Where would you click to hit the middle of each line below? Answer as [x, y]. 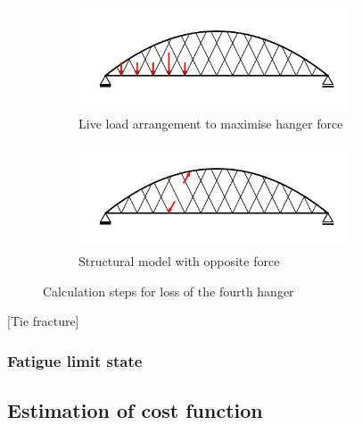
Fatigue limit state [75, 360]
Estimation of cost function [135, 409]
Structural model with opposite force [179, 260]
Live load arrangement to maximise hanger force [211, 123]
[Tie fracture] [43, 321]
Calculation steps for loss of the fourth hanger [169, 291]
